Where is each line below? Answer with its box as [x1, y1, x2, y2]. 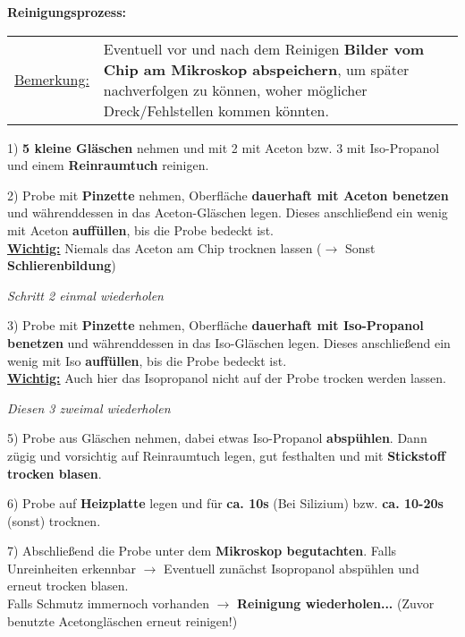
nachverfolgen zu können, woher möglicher [103, 79, 368, 100]
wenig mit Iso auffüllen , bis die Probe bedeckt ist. [7, 351, 287, 369]
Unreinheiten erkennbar [7, 558, 137, 577]
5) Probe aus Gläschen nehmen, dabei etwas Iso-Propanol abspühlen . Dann [7, 429, 427, 447]
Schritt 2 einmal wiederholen [7, 285, 164, 304]
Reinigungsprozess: [7, 3, 127, 21]
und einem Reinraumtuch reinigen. [7, 156, 209, 174]
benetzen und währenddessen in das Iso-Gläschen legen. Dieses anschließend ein [7, 333, 451, 352]
